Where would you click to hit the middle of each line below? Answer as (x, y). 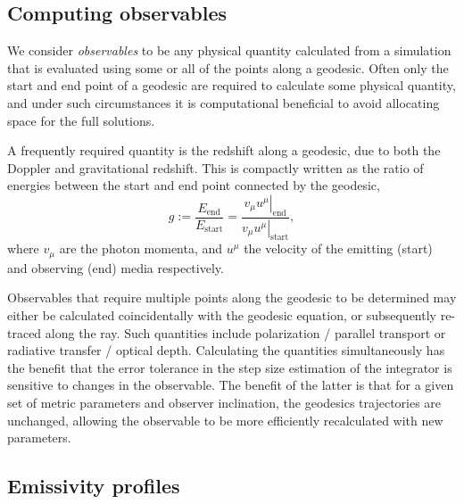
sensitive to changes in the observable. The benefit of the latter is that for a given (231, 385)
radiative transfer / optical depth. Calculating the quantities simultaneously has (226, 350)
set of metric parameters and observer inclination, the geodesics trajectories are (224, 403)
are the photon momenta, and (141, 248)
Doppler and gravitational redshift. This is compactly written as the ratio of (215, 167)
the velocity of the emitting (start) (338, 248)
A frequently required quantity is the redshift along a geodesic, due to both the (224, 150)
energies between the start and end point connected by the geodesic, (194, 185)
